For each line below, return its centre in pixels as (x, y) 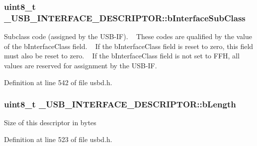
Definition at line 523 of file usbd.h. (58, 139)
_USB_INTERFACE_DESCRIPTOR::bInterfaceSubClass (125, 18)
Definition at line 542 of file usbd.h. (58, 82)
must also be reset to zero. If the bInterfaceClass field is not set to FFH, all (122, 56)
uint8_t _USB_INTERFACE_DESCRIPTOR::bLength (120, 104)
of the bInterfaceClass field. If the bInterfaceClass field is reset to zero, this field (129, 46)
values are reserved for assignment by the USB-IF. (81, 65)
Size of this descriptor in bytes (50, 122)
